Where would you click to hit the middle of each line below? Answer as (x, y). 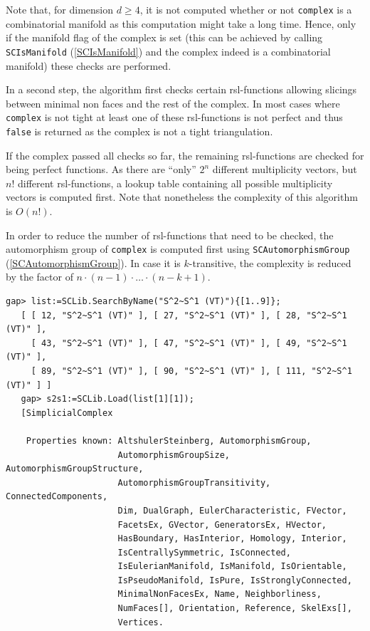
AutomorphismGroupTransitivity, (194, 483)
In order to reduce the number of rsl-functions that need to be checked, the (170, 235)
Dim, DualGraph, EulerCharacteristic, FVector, (232, 510)
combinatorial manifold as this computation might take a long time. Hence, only (181, 23)
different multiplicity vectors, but (285, 169)
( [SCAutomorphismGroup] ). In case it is (93, 262)
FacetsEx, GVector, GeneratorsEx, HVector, (222, 525)
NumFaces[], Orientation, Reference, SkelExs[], (235, 609)
